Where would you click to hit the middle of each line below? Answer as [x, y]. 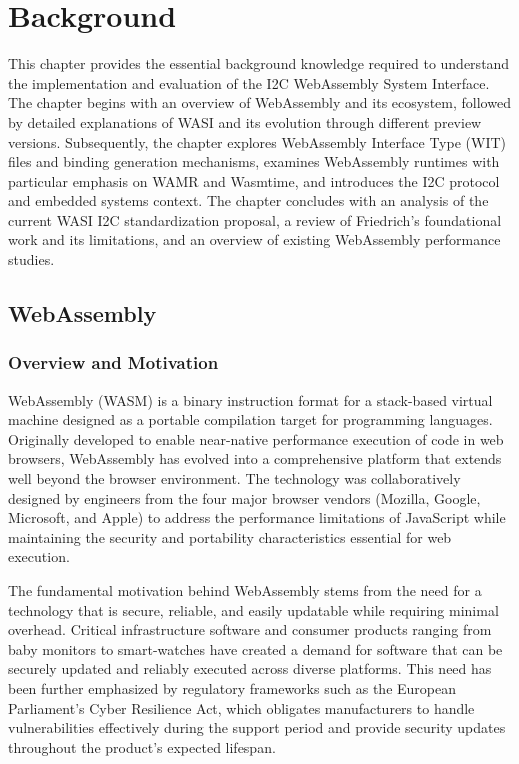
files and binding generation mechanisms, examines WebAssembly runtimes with [254, 161]
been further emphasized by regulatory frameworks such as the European [232, 687]
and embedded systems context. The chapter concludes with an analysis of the [248, 200]
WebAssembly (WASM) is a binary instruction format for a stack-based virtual [250, 399]
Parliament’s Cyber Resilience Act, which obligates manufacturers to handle [241, 707]
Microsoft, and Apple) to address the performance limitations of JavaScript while [257, 517]
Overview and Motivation [113, 362]
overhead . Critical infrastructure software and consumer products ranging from [250, 629]
